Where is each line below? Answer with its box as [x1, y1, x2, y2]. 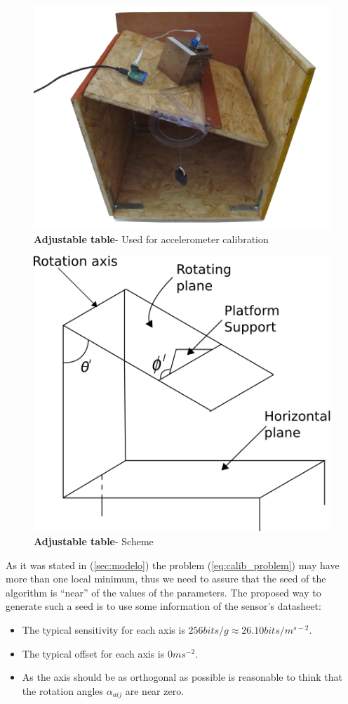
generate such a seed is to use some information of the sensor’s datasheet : [6, 599, 321, 613]
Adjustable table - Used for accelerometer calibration [34, 231, 269, 246]
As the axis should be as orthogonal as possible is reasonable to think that [22, 670, 342, 684]
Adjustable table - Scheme [34, 534, 154, 549]
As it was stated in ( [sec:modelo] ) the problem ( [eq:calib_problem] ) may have [6, 557, 340, 572]
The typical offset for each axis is [22, 646, 165, 660]
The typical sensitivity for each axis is [22, 622, 185, 637]
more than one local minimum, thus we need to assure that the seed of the [6, 571, 326, 586]
